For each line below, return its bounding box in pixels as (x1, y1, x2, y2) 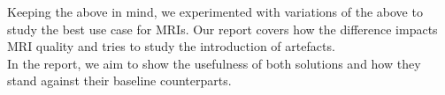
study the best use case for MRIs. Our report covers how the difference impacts (7, 19, 438, 38)
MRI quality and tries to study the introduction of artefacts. (7, 37, 335, 55)
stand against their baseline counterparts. (7, 71, 232, 90)
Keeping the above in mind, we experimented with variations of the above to (7, 3, 423, 20)
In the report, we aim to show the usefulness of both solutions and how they (7, 54, 421, 72)
